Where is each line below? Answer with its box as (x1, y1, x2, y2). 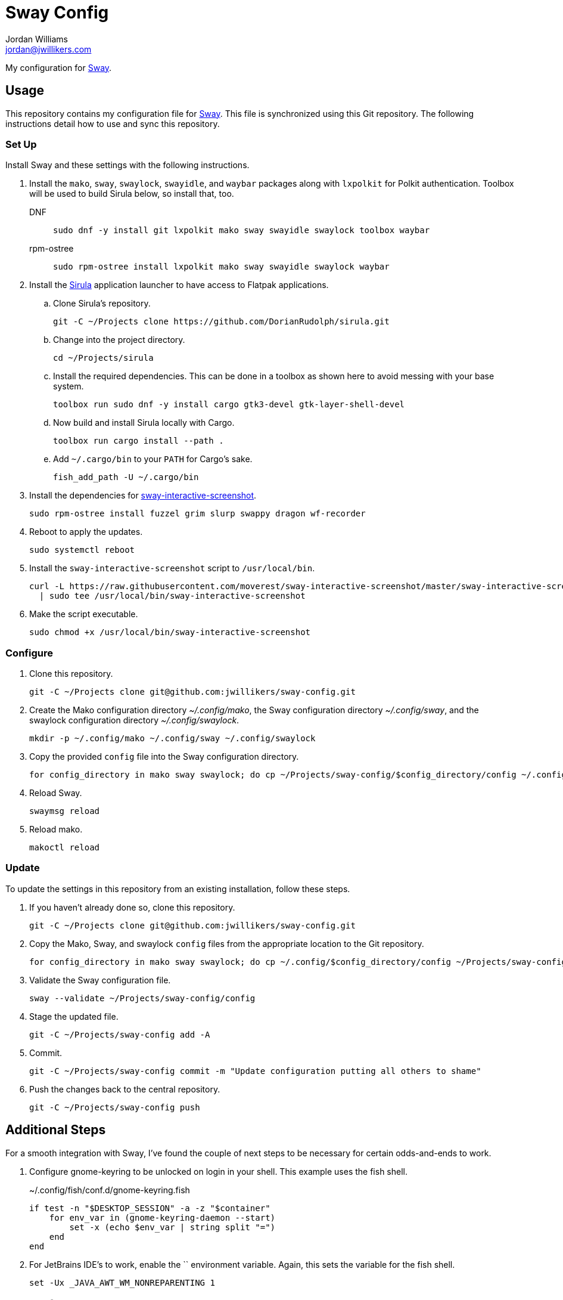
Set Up (5, 138, 37, 150)
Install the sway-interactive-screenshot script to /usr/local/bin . (29, 563, 315, 574)
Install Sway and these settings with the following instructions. (5, 160, 250, 171)
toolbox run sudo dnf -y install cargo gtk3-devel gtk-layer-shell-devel (53, 400, 405, 410)
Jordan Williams (5, 33, 68, 44)
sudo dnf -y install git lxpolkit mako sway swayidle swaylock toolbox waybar (53, 225, 430, 236)
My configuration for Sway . (5, 62, 112, 73)
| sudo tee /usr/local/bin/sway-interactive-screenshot (39, 591, 306, 601)
